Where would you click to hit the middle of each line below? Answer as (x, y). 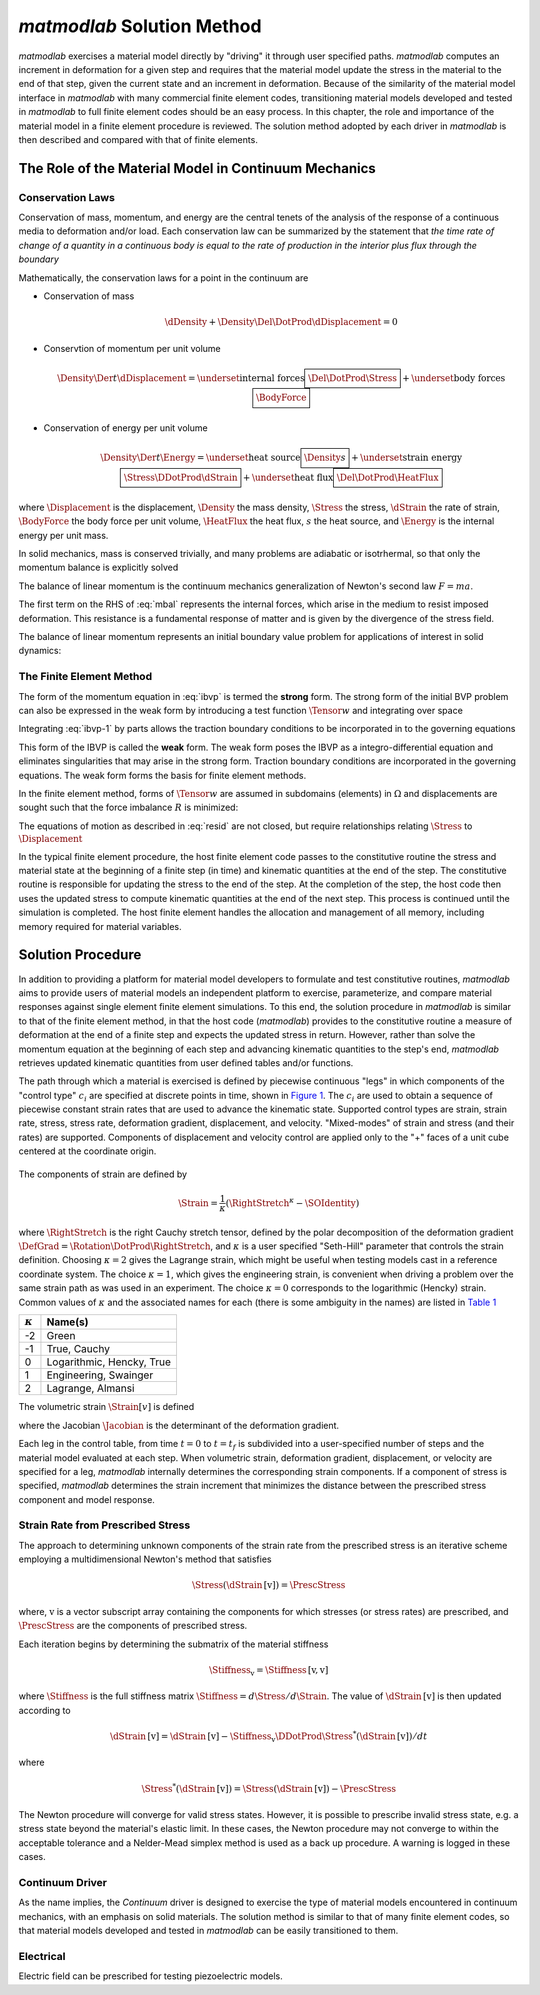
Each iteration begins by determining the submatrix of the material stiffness (173, 1644)
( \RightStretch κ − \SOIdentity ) (292, 1202)
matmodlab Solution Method (140, 26)
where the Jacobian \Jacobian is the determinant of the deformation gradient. (179, 1425)
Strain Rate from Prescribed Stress (104, 1525)
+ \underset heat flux (288, 477)
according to (44, 1710)
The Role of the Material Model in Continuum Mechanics (197, 168)
